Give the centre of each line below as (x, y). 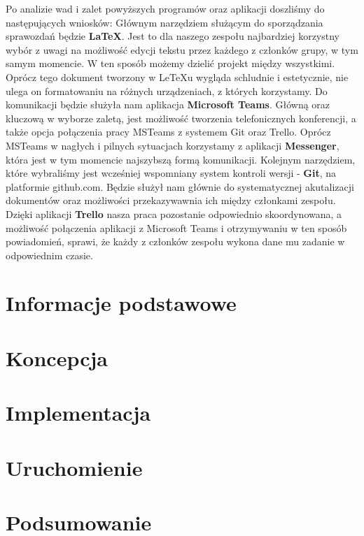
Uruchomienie (74, 467)
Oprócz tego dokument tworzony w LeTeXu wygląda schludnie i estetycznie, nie (177, 77)
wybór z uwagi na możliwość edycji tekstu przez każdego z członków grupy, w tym (182, 49)
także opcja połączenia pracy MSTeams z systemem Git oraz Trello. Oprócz (168, 132)
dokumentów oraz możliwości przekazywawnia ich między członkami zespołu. (171, 200)
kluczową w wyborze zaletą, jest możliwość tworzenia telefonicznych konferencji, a (181, 118)
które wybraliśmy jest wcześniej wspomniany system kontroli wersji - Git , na (171, 173)
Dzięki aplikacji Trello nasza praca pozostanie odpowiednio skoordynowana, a (174, 213)
